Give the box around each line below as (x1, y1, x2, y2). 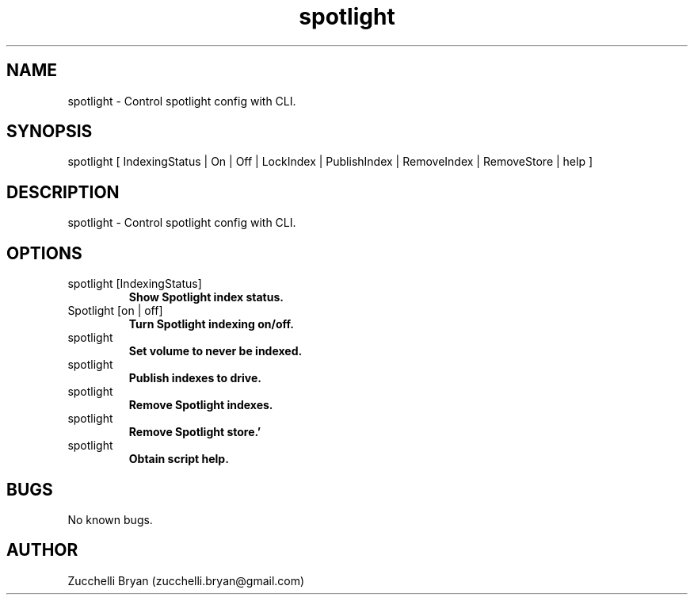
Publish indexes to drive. (128, 371, 262, 385)
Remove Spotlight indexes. (128, 398, 273, 412)
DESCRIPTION (6, 182, 120, 202)
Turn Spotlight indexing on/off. (128, 317, 294, 331)
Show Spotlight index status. (128, 290, 284, 304)
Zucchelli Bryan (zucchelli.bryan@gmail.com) (67, 573, 305, 588)
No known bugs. (67, 512, 153, 526)
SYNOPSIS (6, 121, 93, 142)
